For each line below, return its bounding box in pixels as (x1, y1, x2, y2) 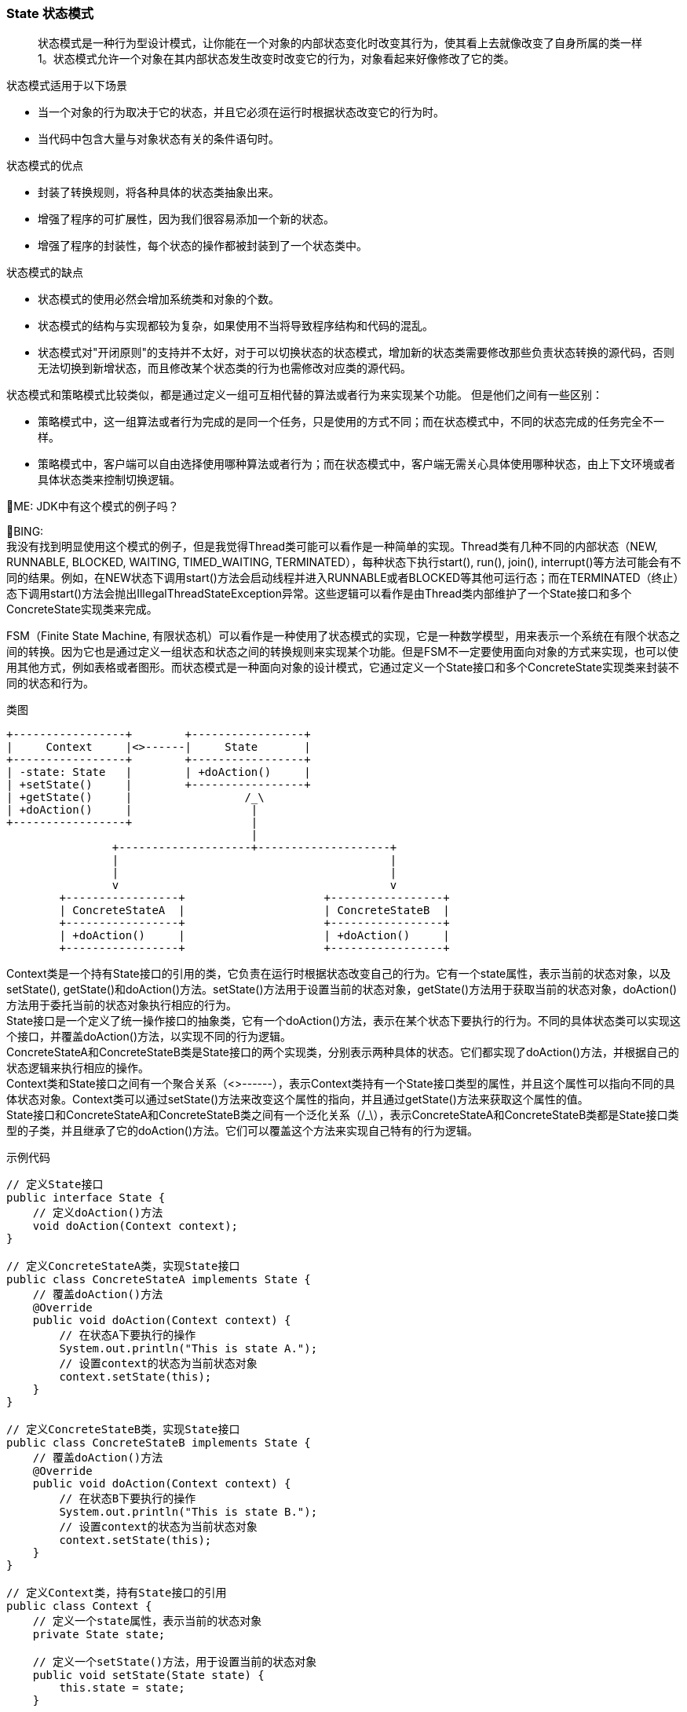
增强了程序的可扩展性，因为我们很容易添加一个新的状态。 (38, 212, 334, 226)
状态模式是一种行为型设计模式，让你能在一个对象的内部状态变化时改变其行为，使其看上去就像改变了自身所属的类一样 (38, 36, 642, 50)
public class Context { (6, 1600, 152, 1613)
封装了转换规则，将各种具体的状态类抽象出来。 (38, 185, 280, 199)
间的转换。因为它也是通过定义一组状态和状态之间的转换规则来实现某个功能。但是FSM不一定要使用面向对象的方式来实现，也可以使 (6, 645, 678, 659)
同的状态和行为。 (6, 676, 94, 690)
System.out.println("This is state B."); (59, 1505, 318, 1519)
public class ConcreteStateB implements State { (6, 1436, 311, 1450)
